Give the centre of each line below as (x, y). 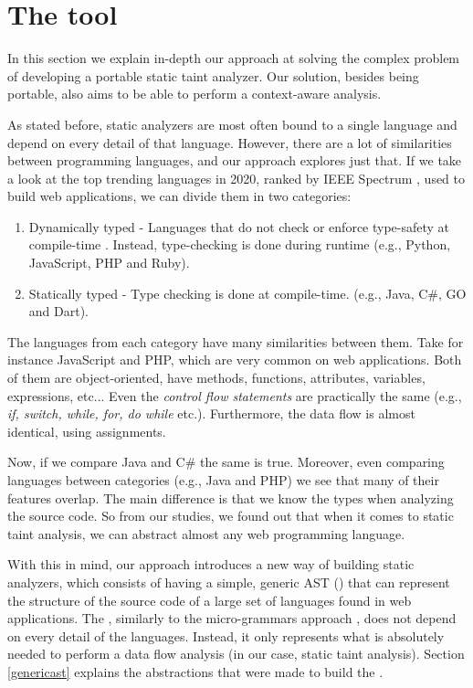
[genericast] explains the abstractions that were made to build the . (195, 671)
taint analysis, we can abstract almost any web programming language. (206, 533)
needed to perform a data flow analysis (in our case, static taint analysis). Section (236, 654)
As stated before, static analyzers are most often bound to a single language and (232, 124)
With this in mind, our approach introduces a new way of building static (211, 564)
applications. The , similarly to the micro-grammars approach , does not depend (232, 618)
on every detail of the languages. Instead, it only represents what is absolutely (226, 635)
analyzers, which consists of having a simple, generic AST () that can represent (229, 582)
